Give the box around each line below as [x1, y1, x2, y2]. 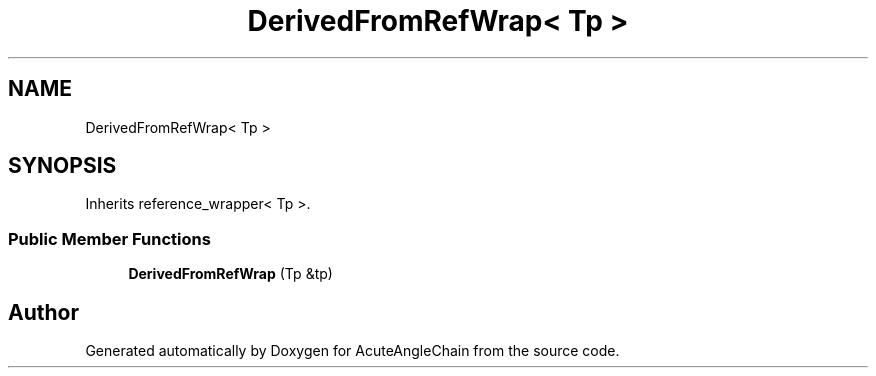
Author [8, 299, 79, 325]
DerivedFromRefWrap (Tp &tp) [128, 265, 333, 283]
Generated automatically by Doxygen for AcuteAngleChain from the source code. [85, 342, 620, 360]
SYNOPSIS [8, 153, 117, 179]
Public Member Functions [8, 228, 211, 249]
